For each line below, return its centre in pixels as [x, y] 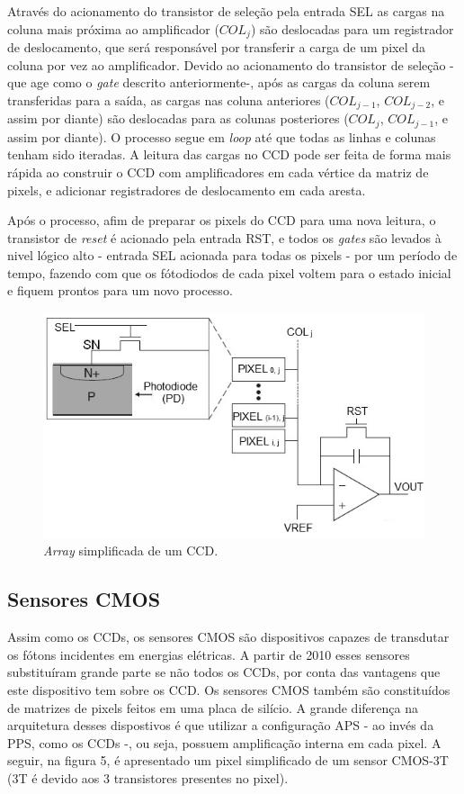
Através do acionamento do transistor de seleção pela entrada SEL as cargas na [226, 11]
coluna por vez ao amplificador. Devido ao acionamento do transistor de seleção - [231, 64]
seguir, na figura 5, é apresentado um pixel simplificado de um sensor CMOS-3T [228, 760]
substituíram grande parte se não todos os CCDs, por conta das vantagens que [224, 672]
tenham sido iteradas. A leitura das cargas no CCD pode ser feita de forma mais [229, 154]
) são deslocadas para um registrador [352, 28]
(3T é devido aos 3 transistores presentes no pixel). [148, 777]
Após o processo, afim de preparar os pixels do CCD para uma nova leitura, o [222, 220]
